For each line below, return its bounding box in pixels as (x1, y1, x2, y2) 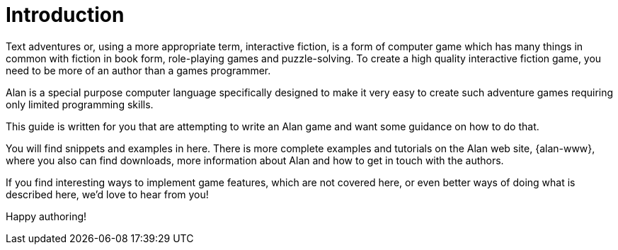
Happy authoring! (6, 210, 87, 222)
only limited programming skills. (6, 98, 154, 110)
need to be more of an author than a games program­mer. (6, 64, 271, 76)
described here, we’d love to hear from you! (6, 188, 209, 200)
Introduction (6, 3, 125, 27)
